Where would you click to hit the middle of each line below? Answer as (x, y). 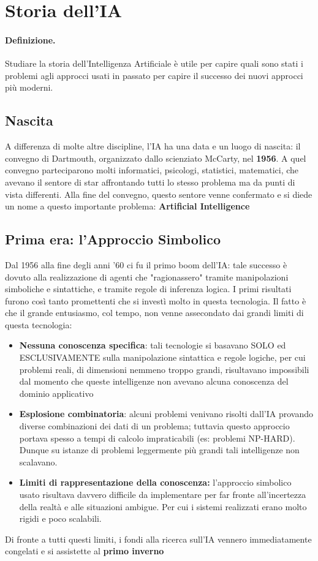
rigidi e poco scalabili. (60, 518)
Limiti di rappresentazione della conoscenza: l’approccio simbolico (155, 482)
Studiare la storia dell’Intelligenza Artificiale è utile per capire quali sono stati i (154, 63)
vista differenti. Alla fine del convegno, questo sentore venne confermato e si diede (159, 194)
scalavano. (38, 461)
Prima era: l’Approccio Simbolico (113, 239)
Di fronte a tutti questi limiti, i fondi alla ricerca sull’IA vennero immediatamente (158, 539)
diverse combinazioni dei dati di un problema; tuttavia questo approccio (154, 426)
